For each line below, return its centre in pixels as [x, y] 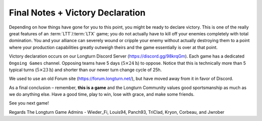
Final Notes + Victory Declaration [77, 13]
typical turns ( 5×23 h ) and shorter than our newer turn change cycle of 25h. [85, 70]
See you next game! [29, 103]
